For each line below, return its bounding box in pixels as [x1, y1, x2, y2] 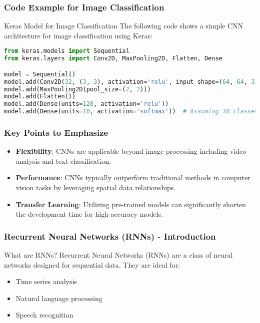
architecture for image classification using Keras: [4, 30, 152, 40]
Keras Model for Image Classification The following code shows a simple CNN [4, 20, 243, 31]
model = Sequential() [4, 70, 76, 78]
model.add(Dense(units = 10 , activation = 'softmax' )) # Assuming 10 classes [4, 108, 258, 115]
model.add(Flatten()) [4, 93, 76, 100]
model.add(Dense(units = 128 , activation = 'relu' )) [4, 100, 169, 108]
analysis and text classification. [15, 155, 111, 166]
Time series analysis [15, 276, 77, 287]
